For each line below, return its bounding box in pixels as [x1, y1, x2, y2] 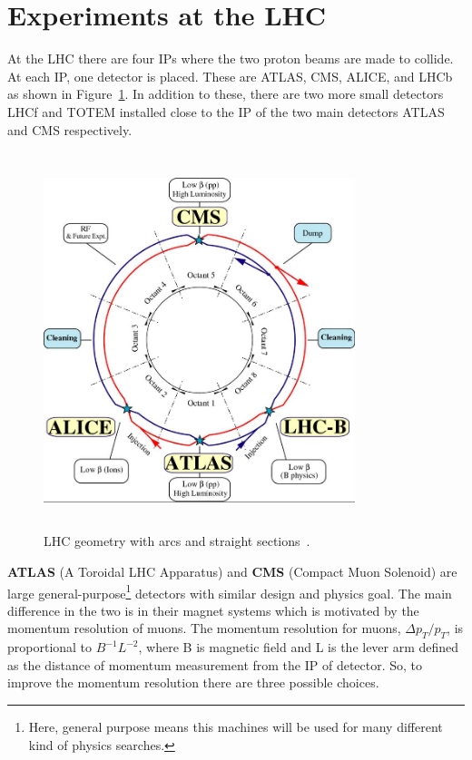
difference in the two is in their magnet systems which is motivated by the [7, 600, 419, 619]
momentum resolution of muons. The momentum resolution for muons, [7, 619, 401, 638]
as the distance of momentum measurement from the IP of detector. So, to [7, 655, 423, 674]
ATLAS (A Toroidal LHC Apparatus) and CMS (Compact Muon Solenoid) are [7, 562, 457, 581]
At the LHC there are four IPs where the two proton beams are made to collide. [7, 49, 454, 68]
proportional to [7, 638, 93, 657]
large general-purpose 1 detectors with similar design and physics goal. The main [7, 580, 452, 602]
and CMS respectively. [7, 120, 133, 139]
